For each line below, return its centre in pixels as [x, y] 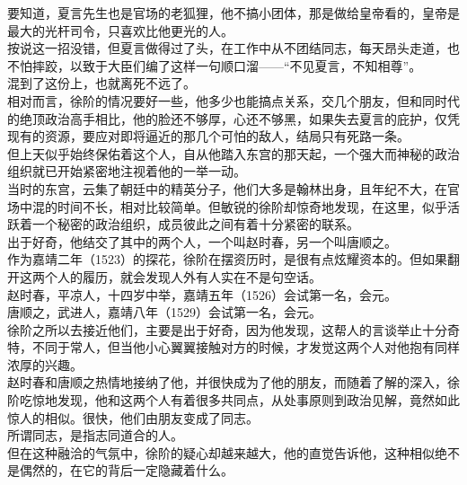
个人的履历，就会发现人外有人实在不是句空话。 [183, 276]
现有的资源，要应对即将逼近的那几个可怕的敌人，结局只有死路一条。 [208, 136]
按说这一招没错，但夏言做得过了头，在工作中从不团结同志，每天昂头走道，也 [233, 48]
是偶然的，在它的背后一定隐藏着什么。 [120, 470]
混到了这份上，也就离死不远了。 [101, 83]
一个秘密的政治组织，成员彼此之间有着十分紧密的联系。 [195, 224]
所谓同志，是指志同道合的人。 [95, 435]
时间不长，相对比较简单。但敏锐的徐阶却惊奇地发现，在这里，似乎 [252, 206]
